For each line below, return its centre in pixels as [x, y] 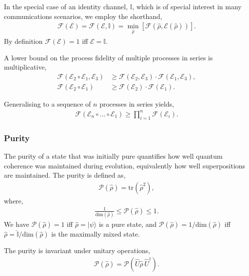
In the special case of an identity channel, [66, 6]
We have [17, 224]
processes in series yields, [137, 103]
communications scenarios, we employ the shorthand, [83, 16]
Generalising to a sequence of [48, 103]
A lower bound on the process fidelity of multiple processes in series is [108, 57]
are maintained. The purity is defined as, [65, 175]
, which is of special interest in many [187, 6]
